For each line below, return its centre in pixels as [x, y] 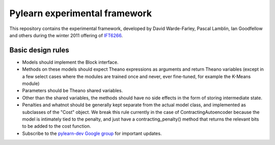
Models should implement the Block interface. [71, 62]
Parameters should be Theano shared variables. [73, 91]
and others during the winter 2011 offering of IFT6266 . [66, 35]
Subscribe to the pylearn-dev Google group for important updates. [92, 133]
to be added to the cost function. [57, 126]
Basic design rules [39, 50]
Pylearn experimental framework [81, 13]
